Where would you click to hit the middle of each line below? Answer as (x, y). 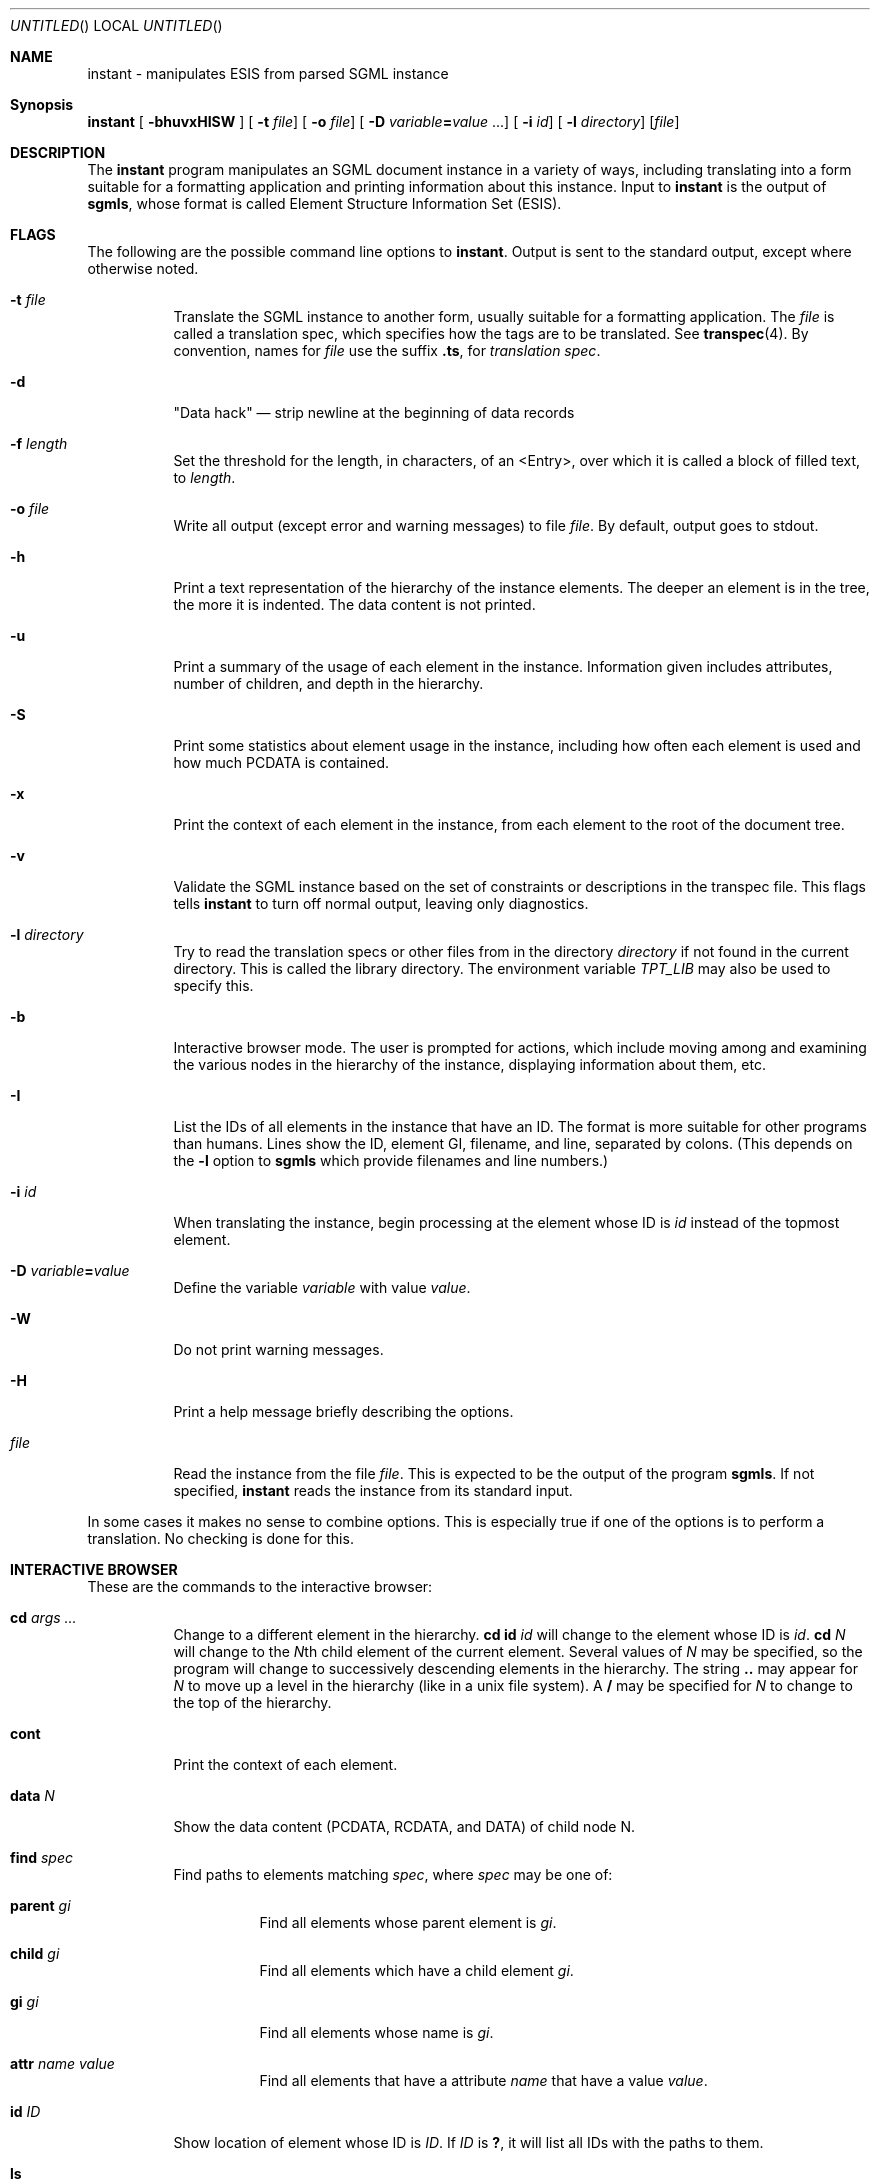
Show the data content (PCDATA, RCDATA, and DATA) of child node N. (404, 1826)
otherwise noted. (143, 268)
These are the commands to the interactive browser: (260, 1586)
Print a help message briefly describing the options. (343, 1411)
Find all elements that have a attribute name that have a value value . (483, 2080)
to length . (204, 477)
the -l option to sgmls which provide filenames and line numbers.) (391, 1160)
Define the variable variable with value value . (322, 1287)
